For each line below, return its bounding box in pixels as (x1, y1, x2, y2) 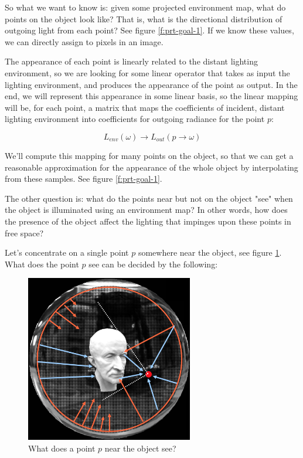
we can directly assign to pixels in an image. (5, 35, 164, 48)
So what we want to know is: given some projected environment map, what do (5, 1, 286, 13)
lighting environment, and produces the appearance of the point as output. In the (5, 78, 298, 90)
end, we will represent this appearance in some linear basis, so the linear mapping (5, 90, 298, 102)
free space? (5, 226, 44, 239)
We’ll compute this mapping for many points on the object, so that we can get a (5, 149, 294, 161)
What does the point (5, 257, 79, 270)
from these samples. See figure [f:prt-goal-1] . (5, 172, 162, 185)
